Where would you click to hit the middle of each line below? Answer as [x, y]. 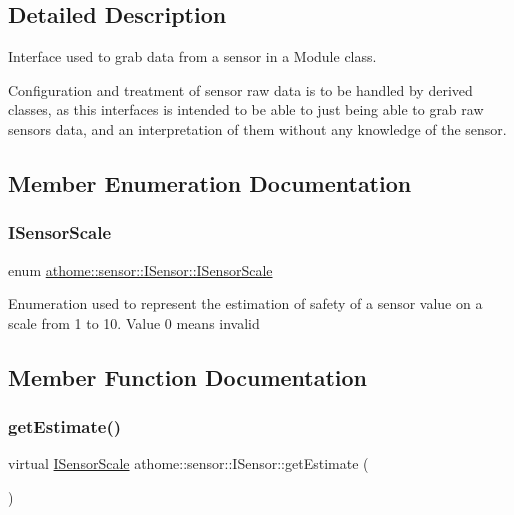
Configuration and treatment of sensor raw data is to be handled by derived [240, 89]
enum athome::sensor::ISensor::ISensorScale [140, 269]
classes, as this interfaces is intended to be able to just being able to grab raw [246, 109]
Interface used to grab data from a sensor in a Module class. [192, 56]
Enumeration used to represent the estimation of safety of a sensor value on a [245, 303]
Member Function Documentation [188, 376]
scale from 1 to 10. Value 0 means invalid [134, 322]
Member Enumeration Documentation [210, 182]
